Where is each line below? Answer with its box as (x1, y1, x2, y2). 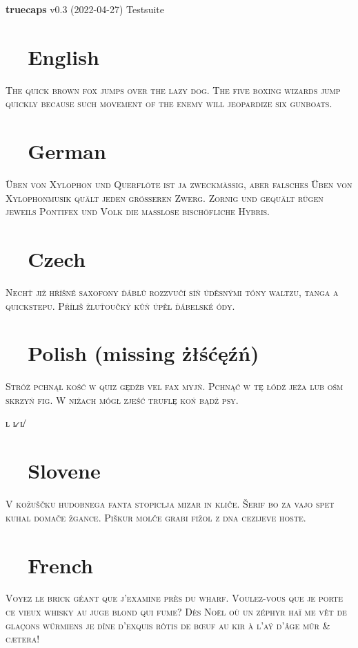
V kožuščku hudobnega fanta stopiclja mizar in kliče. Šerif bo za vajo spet (6, 497, 335, 511)
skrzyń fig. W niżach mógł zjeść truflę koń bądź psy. (6, 392, 239, 407)
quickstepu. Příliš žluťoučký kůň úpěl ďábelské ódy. (6, 298, 235, 313)
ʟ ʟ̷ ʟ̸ (6, 416, 25, 430)
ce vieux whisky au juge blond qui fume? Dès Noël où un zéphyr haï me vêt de (6, 604, 347, 619)
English (28, 42, 99, 71)
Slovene (28, 456, 101, 485)
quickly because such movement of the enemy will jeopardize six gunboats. (6, 96, 332, 111)
